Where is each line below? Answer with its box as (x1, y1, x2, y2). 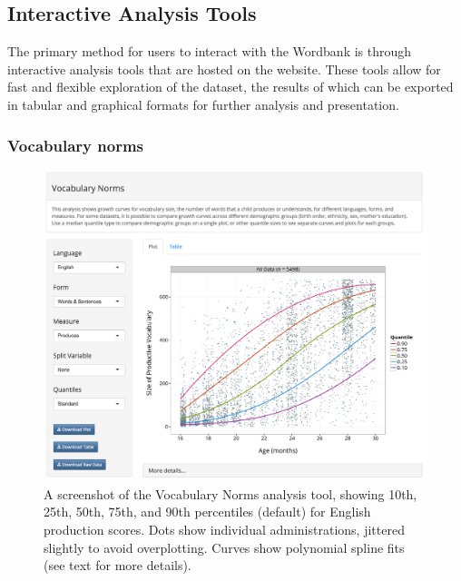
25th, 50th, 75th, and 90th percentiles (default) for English (44, 502, 371, 521)
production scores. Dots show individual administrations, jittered (44, 520, 405, 538)
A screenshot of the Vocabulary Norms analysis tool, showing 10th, (44, 484, 417, 503)
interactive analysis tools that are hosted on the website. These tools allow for (7, 59, 441, 78)
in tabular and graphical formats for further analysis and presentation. (7, 94, 399, 113)
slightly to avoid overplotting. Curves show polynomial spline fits (44, 537, 405, 556)
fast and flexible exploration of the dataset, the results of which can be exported (7, 77, 454, 96)
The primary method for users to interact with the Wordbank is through (7, 42, 412, 61)
